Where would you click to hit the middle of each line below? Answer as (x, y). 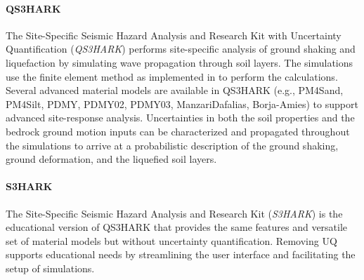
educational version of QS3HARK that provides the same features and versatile (177, 227)
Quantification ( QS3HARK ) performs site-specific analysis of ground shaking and (181, 49)
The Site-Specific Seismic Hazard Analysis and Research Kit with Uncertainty (174, 35)
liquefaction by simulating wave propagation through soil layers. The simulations (180, 62)
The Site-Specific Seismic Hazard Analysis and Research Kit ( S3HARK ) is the (174, 213)
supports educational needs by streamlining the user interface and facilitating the (181, 254)
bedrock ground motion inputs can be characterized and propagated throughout (178, 131)
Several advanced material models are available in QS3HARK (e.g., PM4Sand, (175, 90)
